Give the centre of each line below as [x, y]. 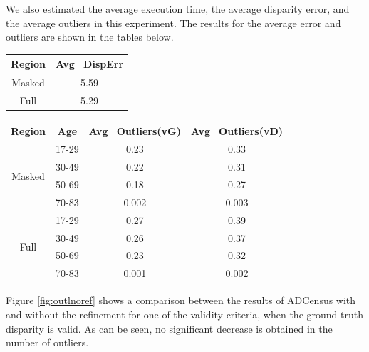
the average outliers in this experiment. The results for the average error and [173, 22]
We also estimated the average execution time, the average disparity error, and [178, 9]
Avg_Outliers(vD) [237, 130]
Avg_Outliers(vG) [135, 130]
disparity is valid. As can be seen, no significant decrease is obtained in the [169, 328]
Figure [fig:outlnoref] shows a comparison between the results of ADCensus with [181, 300]
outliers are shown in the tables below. [90, 37]
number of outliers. [47, 342]
